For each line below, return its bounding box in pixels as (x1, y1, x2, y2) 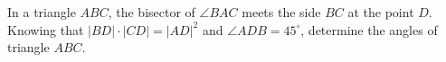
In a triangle (7, 3, 76, 21)
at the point (347, 3, 414, 21)
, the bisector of (108, 3, 195, 21)
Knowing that (7, 20, 84, 39)
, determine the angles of (300, 20, 438, 39)
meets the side (242, 3, 321, 21)
